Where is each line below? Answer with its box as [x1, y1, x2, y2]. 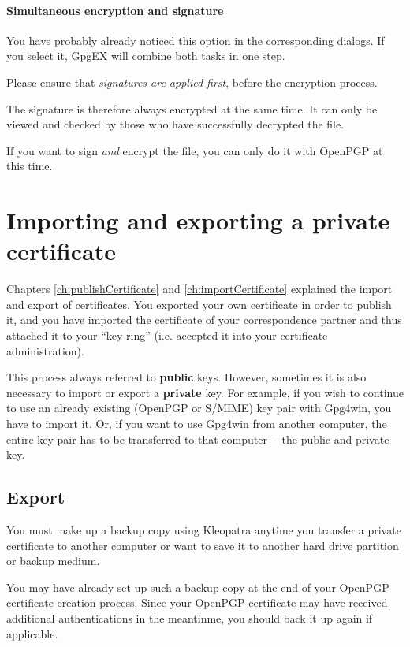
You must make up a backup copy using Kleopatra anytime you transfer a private [6, 522, 401, 537]
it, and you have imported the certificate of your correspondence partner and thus [6, 311, 402, 328]
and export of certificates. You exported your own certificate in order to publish [6, 296, 392, 312]
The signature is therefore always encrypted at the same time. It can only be [6, 100, 378, 117]
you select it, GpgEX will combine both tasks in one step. [6, 47, 285, 64]
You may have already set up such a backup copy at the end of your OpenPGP [6, 578, 389, 595]
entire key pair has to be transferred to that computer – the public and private [6, 430, 389, 447]
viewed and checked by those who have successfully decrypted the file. [6, 116, 345, 132]
